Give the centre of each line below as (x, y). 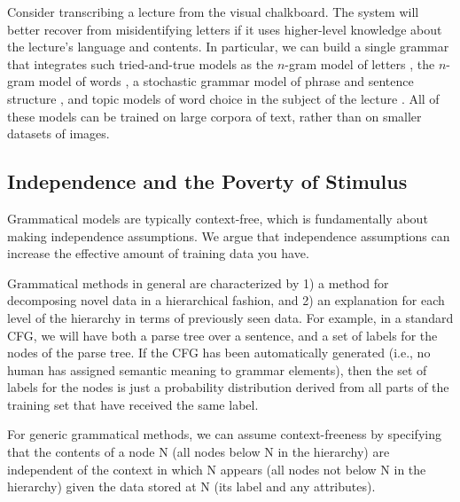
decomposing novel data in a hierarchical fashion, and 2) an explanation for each (226, 300)
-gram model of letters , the (360, 63)
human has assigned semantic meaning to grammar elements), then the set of (217, 369)
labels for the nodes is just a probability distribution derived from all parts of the (228, 387)
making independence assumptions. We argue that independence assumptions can (229, 235)
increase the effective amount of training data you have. (158, 253)
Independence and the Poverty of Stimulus (207, 181)
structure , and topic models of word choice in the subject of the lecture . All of (223, 98)
